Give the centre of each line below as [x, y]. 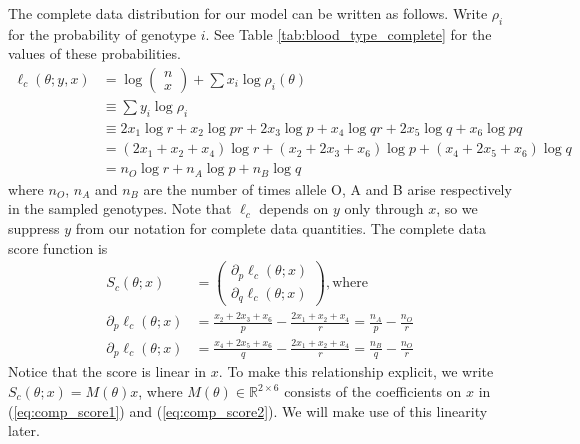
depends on [294, 208]
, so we [457, 208]
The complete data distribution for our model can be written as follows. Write [248, 13]
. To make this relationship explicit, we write [356, 371]
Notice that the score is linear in [107, 371]
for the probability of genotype [102, 33]
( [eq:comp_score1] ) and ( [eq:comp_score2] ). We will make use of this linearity [248, 410]
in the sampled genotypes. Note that [120, 208]
